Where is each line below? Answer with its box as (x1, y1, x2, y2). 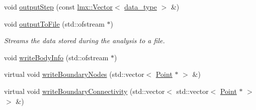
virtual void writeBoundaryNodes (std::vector (4, 69, 144, 79)
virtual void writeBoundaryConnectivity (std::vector (4, 85, 165, 96)
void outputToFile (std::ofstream (4, 18, 105, 29)
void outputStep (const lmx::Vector (4, 2, 113, 12)
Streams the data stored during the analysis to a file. (4, 35, 165, 46)
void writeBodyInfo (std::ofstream (4, 52, 109, 62)
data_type (124, 2, 157, 12)
